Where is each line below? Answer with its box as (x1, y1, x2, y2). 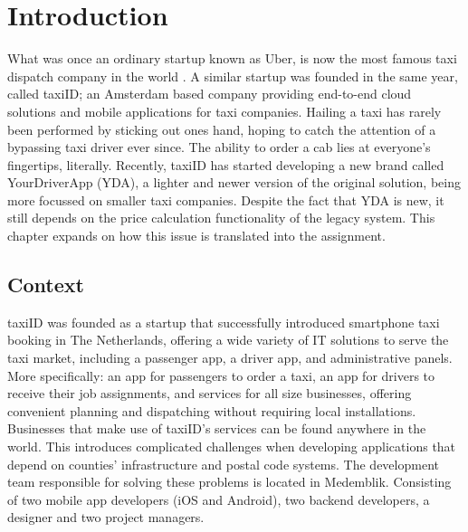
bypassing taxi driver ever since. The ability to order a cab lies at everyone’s (7, 138, 431, 157)
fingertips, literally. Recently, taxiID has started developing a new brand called (7, 155, 444, 174)
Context (7, 271, 84, 299)
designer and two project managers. (7, 508, 205, 527)
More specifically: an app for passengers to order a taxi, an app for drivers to (7, 366, 435, 385)
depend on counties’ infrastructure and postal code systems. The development (7, 454, 439, 473)
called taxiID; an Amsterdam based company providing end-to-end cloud (7, 84, 412, 103)
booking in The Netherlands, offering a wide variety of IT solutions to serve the (7, 330, 449, 349)
